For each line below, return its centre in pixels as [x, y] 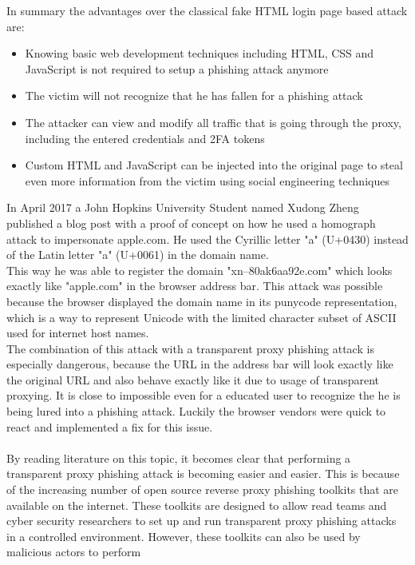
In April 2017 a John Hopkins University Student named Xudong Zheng [183, 207]
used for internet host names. [78, 333]
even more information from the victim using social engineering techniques [207, 180]
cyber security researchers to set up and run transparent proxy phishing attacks [202, 521]
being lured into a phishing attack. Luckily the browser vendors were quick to [196, 411]
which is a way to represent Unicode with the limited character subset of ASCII [202, 317]
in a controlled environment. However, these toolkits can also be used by [184, 536]
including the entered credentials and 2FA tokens [145, 138]
